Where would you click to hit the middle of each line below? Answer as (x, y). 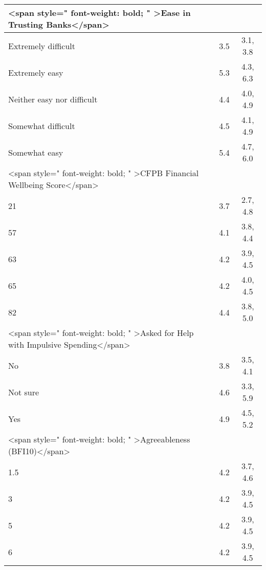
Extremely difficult (42, 46)
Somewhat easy (36, 152)
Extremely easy (36, 72)
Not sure (24, 392)
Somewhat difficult (42, 125)
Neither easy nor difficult (53, 99)
